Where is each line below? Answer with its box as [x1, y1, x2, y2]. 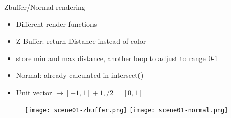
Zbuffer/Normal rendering [4, 2, 85, 12]
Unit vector [16, 86, 52, 97]
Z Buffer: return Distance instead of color [16, 36, 146, 46]
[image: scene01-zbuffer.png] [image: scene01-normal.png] [25, 106, 228, 114]
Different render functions [16, 18, 97, 29]
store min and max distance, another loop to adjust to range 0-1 [16, 52, 218, 63]
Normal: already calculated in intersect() [16, 70, 144, 80]
